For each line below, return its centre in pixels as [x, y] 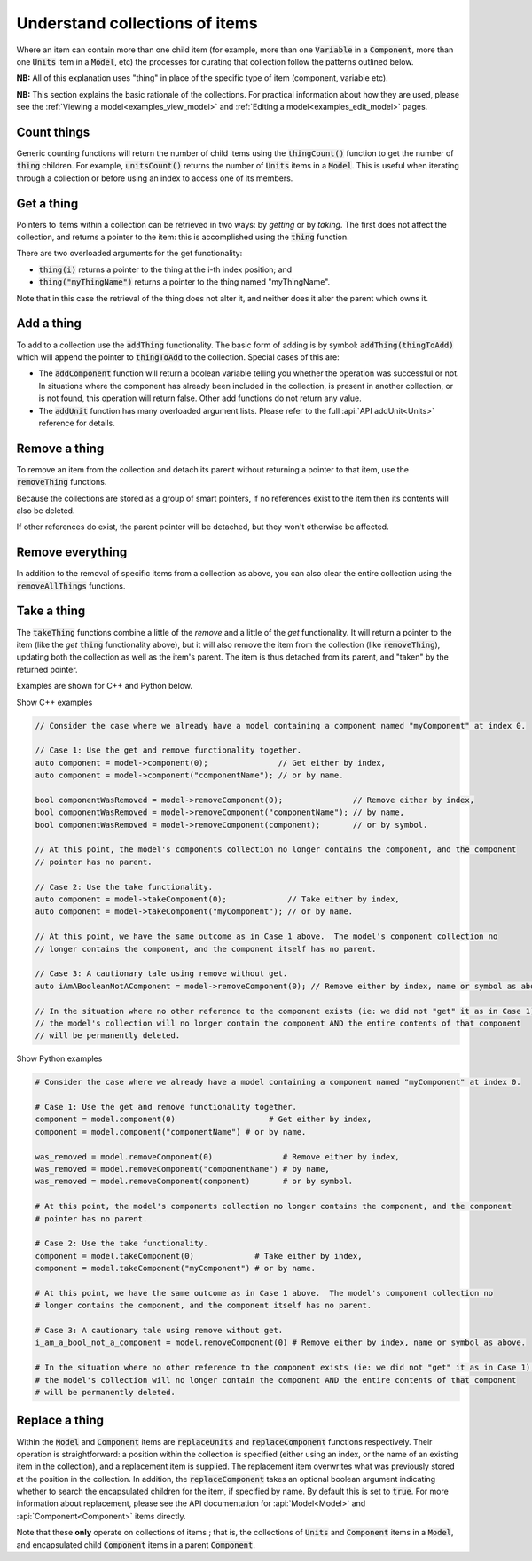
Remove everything [72, 553]
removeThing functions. [62, 482]
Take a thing [51, 611]
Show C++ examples [55, 702]
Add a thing [49, 324]
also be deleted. [46, 511]
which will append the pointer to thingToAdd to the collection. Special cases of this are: [178, 357]
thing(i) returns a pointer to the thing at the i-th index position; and [165, 269]
